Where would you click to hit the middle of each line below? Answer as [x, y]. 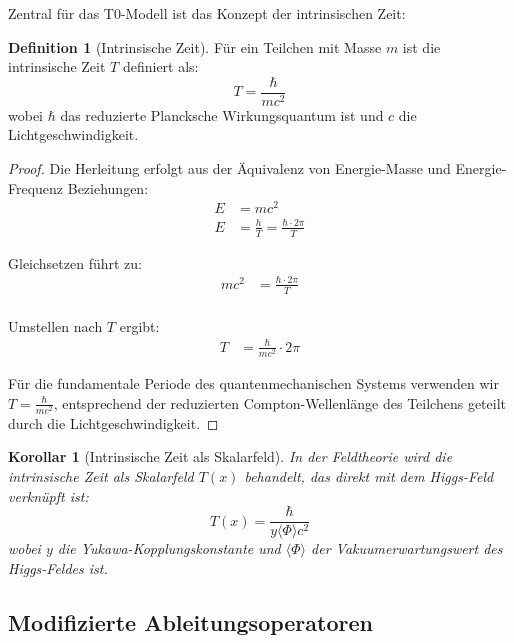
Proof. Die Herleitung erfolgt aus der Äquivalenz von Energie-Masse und [229, 168]
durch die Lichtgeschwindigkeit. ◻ [113, 422]
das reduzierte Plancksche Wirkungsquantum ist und [222, 114]
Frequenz [36, 187]
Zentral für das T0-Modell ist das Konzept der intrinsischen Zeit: [207, 13]
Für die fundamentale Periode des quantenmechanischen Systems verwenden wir [253, 382]
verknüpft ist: [48, 495]
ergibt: [139, 325]
